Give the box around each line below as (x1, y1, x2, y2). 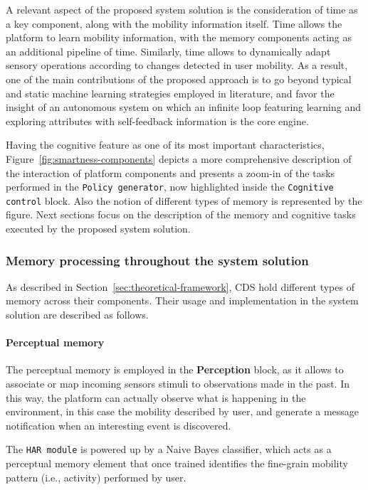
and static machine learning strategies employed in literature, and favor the (6, 85, 335, 100)
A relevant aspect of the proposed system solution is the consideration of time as (6, 2, 358, 16)
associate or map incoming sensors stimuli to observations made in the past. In (6, 376, 349, 391)
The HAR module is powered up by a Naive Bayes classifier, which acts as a (6, 442, 332, 457)
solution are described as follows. (6, 307, 149, 322)
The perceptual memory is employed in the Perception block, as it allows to (6, 362, 344, 377)
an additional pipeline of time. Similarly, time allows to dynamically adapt (6, 43, 331, 58)
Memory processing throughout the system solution (6, 251, 309, 269)
